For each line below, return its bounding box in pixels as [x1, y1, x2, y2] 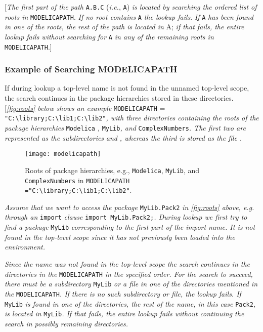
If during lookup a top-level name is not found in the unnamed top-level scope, [5, 82, 249, 93]
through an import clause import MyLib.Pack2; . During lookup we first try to [5, 212, 247, 222]
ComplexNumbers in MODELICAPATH [25, 175, 130, 185]
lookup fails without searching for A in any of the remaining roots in [5, 31, 214, 41]
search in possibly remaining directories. [5, 318, 128, 328]
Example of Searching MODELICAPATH [5, 63, 178, 75]
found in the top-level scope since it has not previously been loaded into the [5, 231, 235, 242]
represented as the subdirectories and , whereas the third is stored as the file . [5, 132, 242, 143]
